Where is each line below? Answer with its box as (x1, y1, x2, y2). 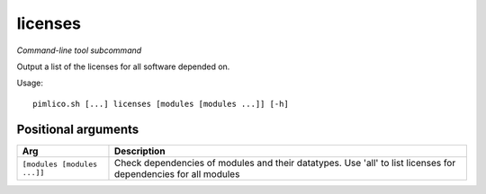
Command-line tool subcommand (16, 45, 142, 56)
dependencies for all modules (113, 167, 240, 180)
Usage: (16, 77, 44, 89)
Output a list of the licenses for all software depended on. (16, 61, 230, 72)
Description (113, 145, 166, 157)
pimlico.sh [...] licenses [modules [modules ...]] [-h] (32, 99, 290, 109)
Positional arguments (16, 121, 139, 137)
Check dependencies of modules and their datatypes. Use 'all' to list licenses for (113, 156, 456, 169)
